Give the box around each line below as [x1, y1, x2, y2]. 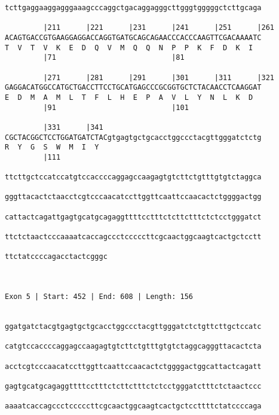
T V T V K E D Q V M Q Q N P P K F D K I [5, 43, 253, 52]
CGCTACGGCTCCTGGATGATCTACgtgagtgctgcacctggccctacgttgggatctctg [5, 133, 262, 142]
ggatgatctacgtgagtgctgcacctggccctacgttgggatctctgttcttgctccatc [5, 322, 262, 331]
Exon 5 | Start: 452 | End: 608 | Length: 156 [5, 292, 193, 301]
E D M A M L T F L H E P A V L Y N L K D [5, 93, 253, 102]
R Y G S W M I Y [5, 143, 99, 152]
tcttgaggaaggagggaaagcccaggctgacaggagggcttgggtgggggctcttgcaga [5, 4, 262, 12]
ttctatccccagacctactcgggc [5, 252, 108, 261]
